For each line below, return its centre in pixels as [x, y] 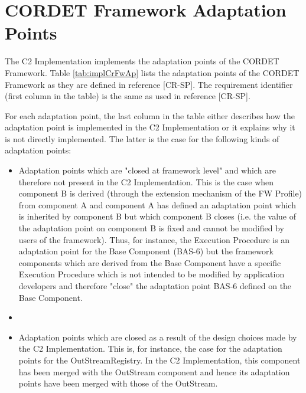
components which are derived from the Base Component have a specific [150, 262]
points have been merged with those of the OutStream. [118, 383]
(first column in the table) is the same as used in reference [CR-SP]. [128, 96]
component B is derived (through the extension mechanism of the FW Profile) [160, 193]
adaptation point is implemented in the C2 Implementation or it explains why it [150, 127]
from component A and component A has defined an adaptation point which [157, 204]
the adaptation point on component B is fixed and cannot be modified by [151, 228]
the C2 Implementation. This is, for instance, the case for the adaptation [150, 348]
